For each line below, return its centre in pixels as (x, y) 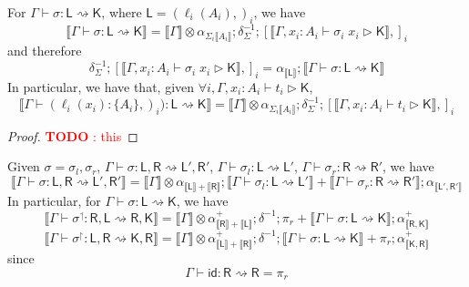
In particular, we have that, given (101, 86)
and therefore (45, 51)
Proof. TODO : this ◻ (73, 135)
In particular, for (54, 200)
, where (122, 12)
